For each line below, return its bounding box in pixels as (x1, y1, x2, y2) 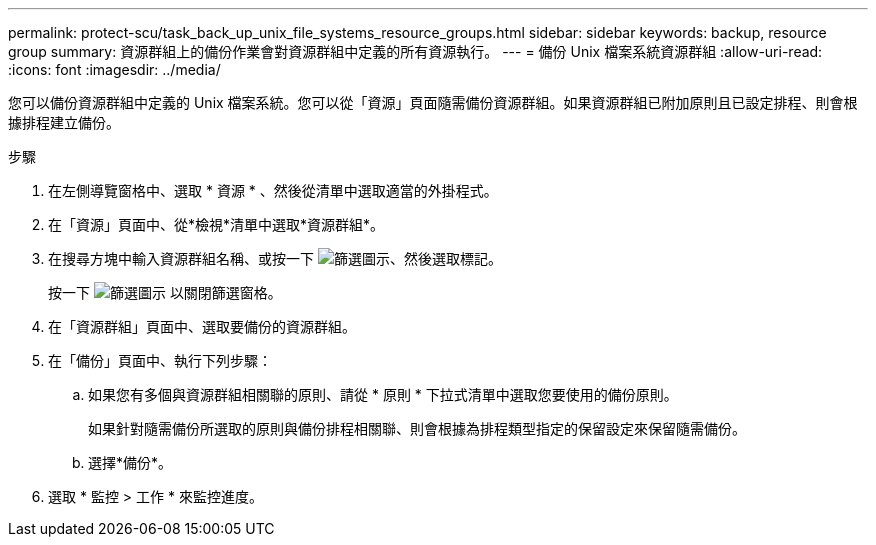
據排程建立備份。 (8, 114, 120, 131)
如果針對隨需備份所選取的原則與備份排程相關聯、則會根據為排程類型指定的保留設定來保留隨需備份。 (88, 420, 746, 437)
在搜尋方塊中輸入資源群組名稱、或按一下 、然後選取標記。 (48, 250, 502, 267)
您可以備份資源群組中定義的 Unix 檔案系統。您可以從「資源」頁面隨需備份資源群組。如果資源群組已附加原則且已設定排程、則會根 (8, 94, 858, 111)
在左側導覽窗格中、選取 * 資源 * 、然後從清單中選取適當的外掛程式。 (48, 182, 498, 199)
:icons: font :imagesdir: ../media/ (8, 61, 221, 78)
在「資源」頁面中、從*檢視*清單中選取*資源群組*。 (48, 216, 385, 233)
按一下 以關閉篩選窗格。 (48, 284, 282, 301)
